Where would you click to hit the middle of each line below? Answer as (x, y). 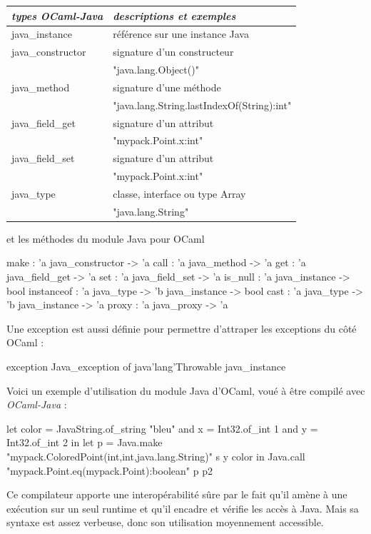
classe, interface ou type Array (179, 193)
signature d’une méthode (167, 87)
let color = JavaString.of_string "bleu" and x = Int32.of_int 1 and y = (162, 428)
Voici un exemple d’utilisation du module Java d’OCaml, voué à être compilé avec (186, 390)
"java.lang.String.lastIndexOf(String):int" (202, 105)
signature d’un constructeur (173, 52)
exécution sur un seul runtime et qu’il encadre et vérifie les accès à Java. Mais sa (183, 508)
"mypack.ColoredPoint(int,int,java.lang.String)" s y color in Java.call (156, 456)
